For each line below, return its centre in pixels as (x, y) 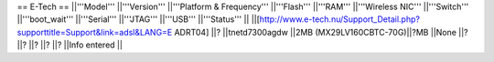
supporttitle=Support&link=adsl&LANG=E (95, 32)
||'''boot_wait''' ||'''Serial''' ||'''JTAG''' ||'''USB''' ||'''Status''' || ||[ (139, 19)
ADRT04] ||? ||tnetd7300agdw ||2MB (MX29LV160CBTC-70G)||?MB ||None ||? (321, 32)
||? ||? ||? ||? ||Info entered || (70, 45)
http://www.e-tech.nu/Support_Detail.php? (340, 19)
